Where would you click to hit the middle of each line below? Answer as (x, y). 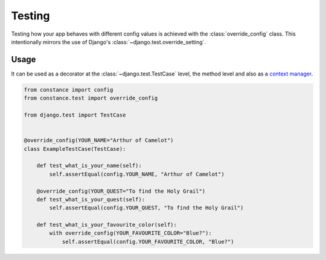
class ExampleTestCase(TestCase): (75, 149)
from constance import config (69, 90)
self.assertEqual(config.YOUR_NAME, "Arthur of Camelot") (137, 174)
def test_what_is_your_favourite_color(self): (107, 225)
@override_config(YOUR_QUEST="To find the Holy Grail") (121, 191)
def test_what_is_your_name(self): (89, 166)
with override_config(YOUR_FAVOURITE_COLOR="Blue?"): (130, 233)
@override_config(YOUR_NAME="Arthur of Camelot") (99, 141)
